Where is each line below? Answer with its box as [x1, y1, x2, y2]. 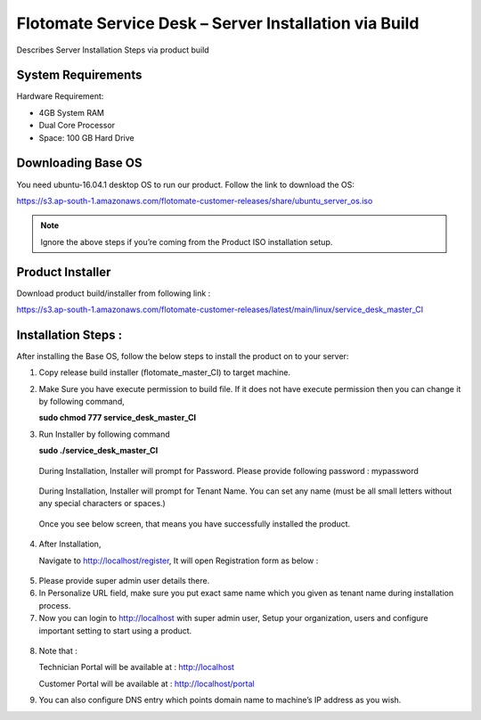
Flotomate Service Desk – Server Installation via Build [16, 13, 420, 33]
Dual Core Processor [38, 120, 116, 131]
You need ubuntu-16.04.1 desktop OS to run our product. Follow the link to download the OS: [16, 179, 355, 190]
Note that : [38, 645, 77, 656]
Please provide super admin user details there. [38, 575, 210, 585]
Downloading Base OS [16, 156, 143, 171]
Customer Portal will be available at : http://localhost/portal [38, 678, 255, 689]
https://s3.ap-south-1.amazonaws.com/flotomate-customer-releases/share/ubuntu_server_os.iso [16, 195, 373, 206]
